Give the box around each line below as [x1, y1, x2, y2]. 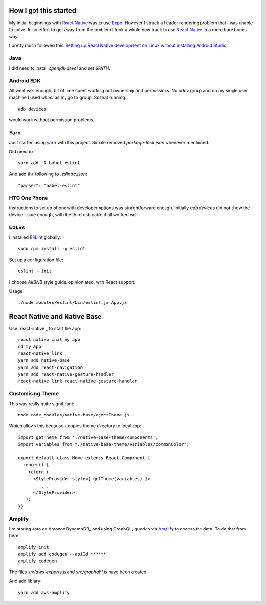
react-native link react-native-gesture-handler [18, 378, 137, 384]
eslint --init [18, 268, 52, 274]
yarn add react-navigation [18, 364, 83, 370]
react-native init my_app [18, 337, 81, 342]
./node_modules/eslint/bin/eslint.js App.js [18, 300, 128, 305]
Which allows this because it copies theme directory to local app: [9, 423, 141, 429]
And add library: [9, 578, 42, 584]
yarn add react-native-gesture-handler [18, 372, 114, 377]
